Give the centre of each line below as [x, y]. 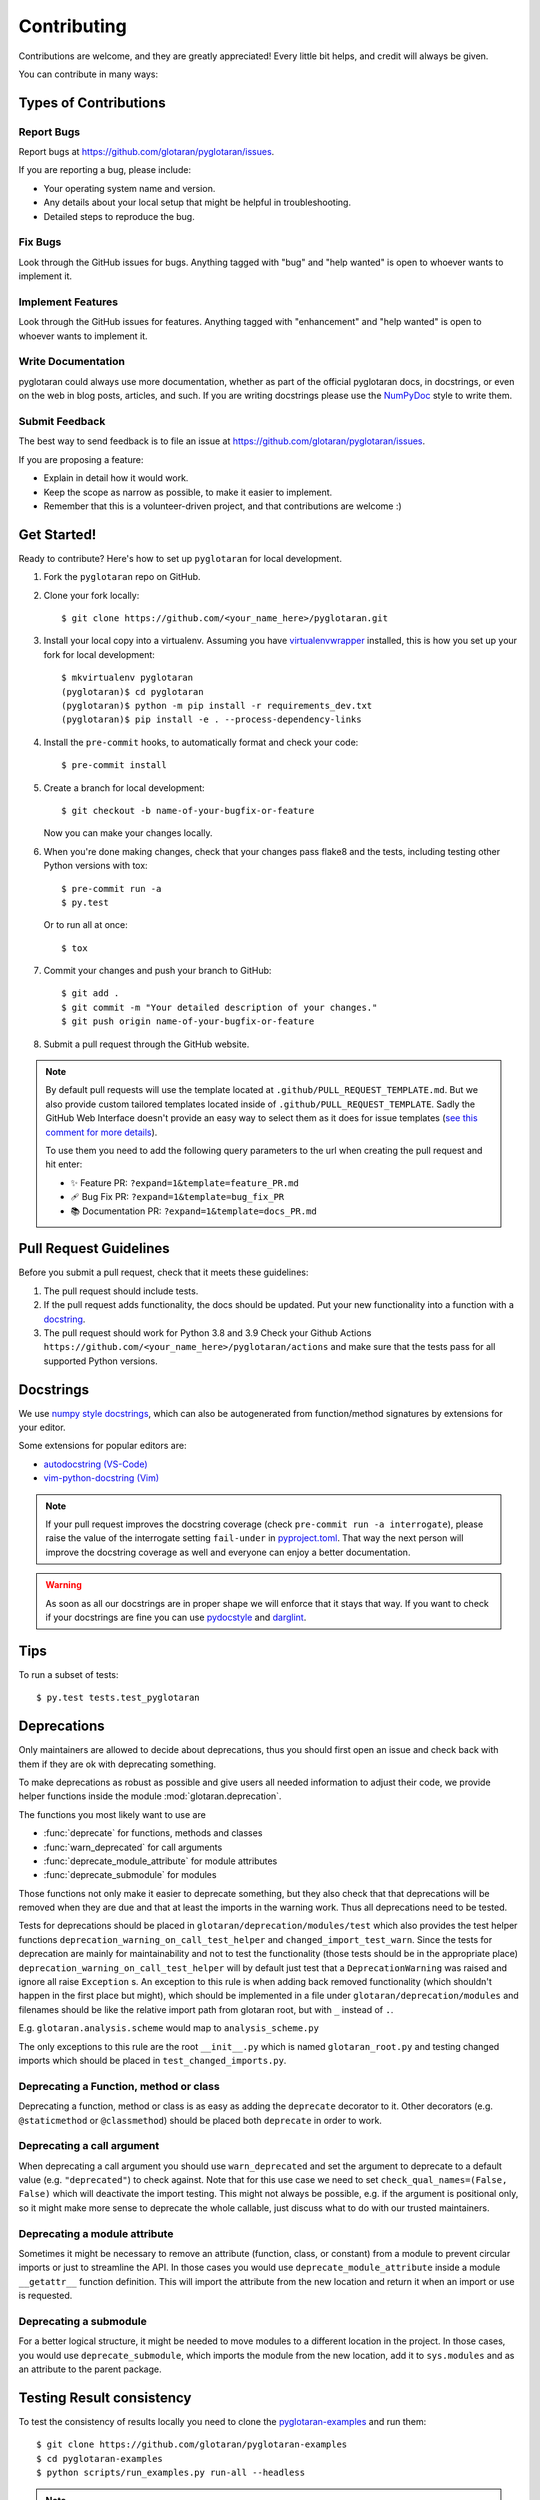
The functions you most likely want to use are [112, 1814]
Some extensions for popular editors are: [102, 1446]
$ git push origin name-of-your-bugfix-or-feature [188, 1021]
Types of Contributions [92, 102]
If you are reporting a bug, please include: [105, 170]
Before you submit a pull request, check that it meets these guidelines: [163, 1272]
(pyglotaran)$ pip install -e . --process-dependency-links [211, 719]
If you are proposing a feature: [81, 459]
